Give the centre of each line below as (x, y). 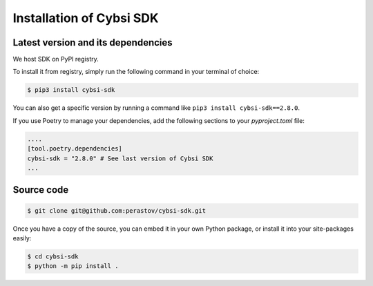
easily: (22, 238)
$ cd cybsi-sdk (53, 256)
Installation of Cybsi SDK (86, 18)
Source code (41, 190)
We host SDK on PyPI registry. (56, 59)
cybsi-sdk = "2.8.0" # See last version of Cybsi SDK (120, 158)
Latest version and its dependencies (93, 42)
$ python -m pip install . (73, 266)
